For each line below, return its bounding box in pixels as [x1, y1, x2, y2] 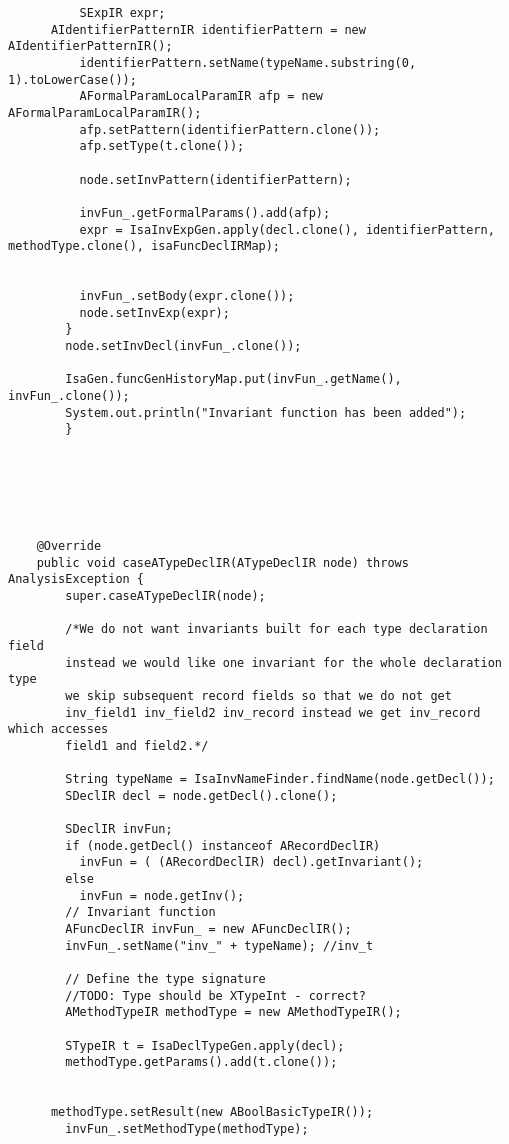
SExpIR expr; [79, 6, 166, 20]
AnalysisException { [8, 572, 145, 587]
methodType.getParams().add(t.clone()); [65, 1055, 338, 1070]
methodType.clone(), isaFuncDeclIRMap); [8, 239, 281, 254]
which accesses [8, 722, 109, 737]
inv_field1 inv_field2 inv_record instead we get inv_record [65, 705, 481, 720]
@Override [36, 539, 102, 553]
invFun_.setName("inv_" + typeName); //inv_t [65, 938, 374, 953]
